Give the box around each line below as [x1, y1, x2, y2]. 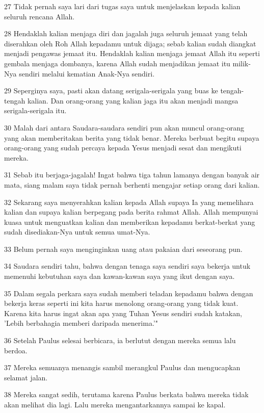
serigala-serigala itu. [4, 105, 67, 116]
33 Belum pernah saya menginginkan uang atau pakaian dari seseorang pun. [4, 243, 243, 254]
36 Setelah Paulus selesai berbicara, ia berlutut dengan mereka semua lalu [4, 335, 236, 346]
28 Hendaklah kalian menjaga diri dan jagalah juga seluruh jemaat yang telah [4, 28, 248, 39]
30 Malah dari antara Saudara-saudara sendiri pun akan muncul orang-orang [4, 122, 245, 133]
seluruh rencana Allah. [4, 11, 75, 21]
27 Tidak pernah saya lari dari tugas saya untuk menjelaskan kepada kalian [4, 1, 241, 11]
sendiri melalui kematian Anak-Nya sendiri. [19, 68, 155, 79]
